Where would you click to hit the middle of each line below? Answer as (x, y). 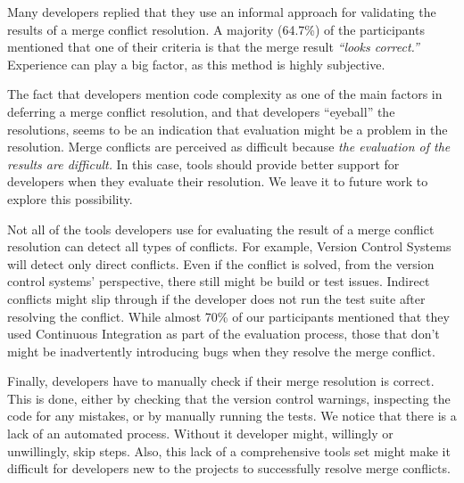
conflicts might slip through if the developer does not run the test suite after (216, 298)
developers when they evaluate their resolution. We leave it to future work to (218, 181)
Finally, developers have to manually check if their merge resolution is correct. (221, 381)
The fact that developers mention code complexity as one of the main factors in (225, 94)
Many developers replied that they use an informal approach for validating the (222, 12)
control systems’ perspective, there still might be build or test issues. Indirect (219, 281)
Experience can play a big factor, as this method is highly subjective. (196, 64)
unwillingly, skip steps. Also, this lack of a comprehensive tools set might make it (229, 450)
